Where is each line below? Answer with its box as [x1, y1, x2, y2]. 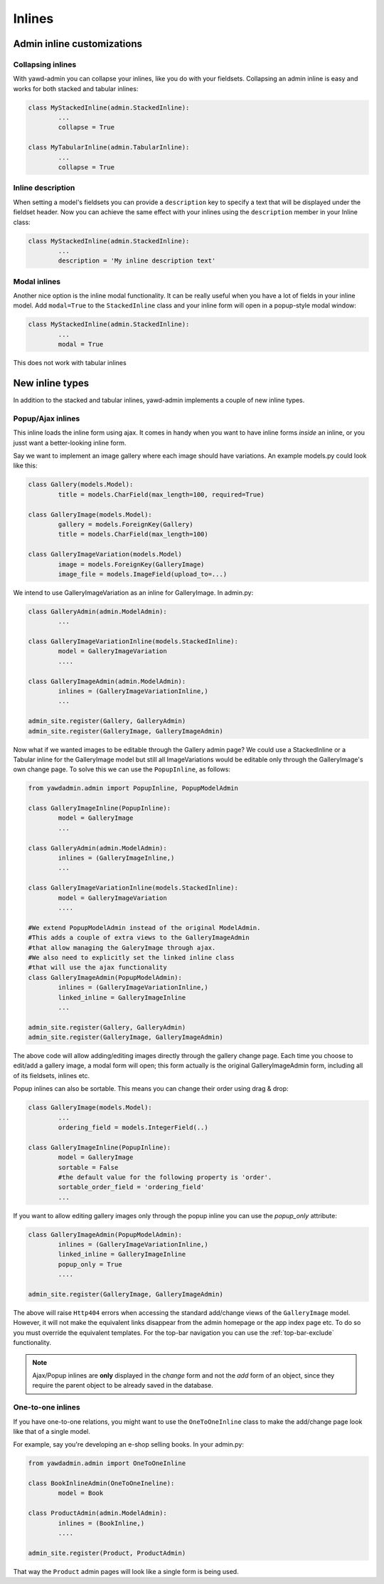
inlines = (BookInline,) [58, 1519, 145, 1527]
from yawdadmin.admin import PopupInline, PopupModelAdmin [28, 784, 238, 793]
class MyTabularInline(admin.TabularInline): [28, 143, 190, 152]
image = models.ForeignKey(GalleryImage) [58, 560, 205, 569]
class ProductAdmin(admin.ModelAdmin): [28, 1509, 167, 1517]
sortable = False [58, 1163, 119, 1171]
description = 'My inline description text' [58, 257, 216, 265]
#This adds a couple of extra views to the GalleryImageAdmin [28, 934, 250, 942]
